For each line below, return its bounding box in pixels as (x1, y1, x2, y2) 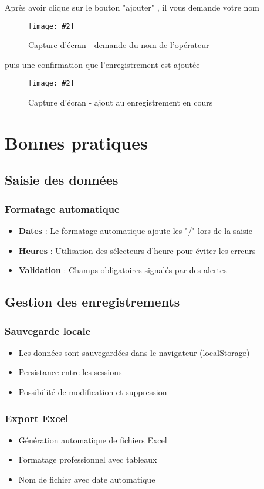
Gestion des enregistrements (5, 293, 180, 311)
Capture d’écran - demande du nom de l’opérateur (28, 39, 209, 51)
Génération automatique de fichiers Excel (18, 433, 167, 446)
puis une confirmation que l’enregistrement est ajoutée (5, 58, 200, 70)
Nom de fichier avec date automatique (18, 473, 155, 485)
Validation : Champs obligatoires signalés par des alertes (18, 264, 227, 276)
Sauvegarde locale (5, 323, 91, 338)
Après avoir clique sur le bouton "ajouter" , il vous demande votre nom (5, 1, 260, 13)
